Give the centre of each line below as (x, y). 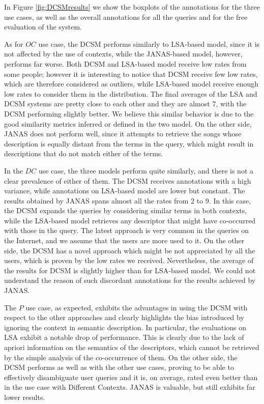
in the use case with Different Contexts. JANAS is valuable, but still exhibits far (130, 387)
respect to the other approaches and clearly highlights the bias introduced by (124, 317)
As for (14, 44)
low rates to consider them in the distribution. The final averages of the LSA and (131, 93)
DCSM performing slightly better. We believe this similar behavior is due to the (129, 113)
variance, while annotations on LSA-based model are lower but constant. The (125, 191)
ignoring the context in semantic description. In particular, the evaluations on (125, 327)
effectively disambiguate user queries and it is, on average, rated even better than (131, 377)
